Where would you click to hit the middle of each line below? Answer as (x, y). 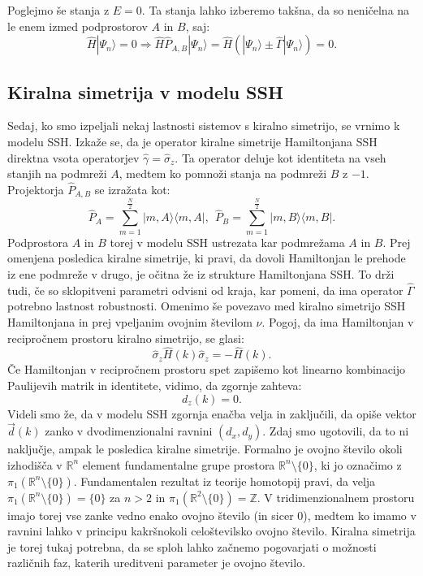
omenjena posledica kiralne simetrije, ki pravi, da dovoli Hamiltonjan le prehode (207, 258)
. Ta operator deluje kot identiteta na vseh (281, 157)
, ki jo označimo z (358, 464)
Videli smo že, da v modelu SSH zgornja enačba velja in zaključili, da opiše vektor (212, 413)
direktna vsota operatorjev (73, 157)
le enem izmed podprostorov (78, 26)
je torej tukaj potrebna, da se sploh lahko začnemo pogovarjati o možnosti (192, 546)
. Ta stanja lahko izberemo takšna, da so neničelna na (276, 10)
